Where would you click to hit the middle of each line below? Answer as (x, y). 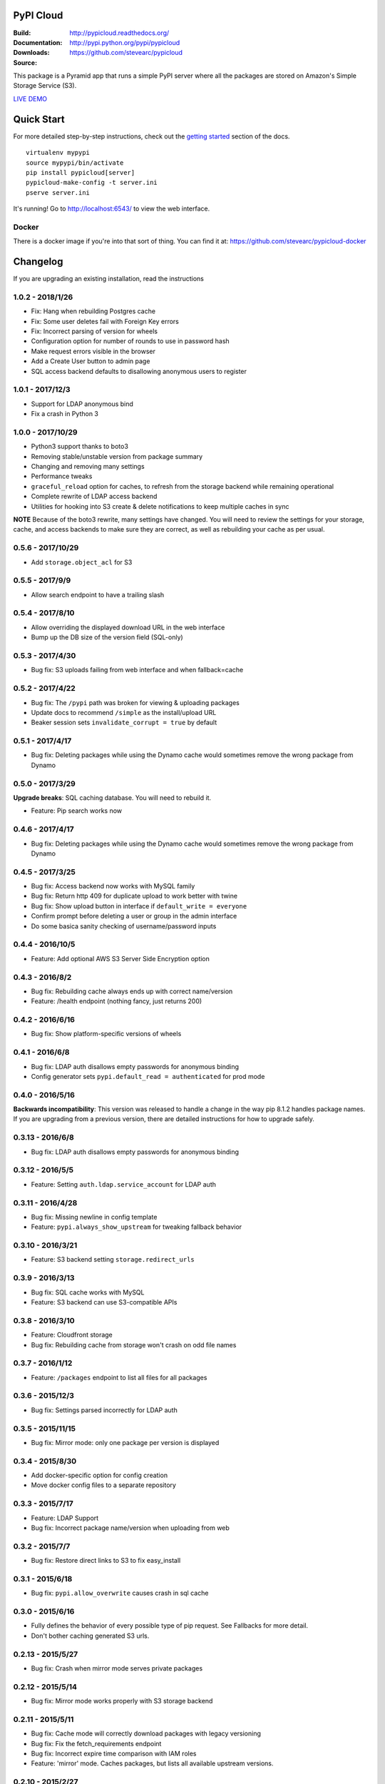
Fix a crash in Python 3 (65, 414)
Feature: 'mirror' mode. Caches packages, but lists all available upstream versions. (152, 1763)
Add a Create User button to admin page (91, 361)
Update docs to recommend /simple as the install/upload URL (124, 712)
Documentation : (38, 42)
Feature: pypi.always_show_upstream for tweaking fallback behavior (137, 1227)
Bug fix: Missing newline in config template (94, 1217)
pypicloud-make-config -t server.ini (92, 183)
